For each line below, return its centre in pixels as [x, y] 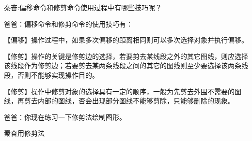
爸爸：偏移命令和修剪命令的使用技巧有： [68, 23]
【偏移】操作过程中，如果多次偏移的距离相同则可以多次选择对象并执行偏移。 [126, 40]
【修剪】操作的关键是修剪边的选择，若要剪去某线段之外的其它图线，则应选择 [126, 56]
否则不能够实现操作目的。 [58, 75]
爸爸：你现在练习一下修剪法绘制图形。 [65, 117]
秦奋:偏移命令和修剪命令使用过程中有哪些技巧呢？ [83, 7]
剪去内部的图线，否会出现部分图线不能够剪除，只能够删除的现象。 [129, 101]
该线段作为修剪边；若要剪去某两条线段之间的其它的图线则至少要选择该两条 [123, 65]
